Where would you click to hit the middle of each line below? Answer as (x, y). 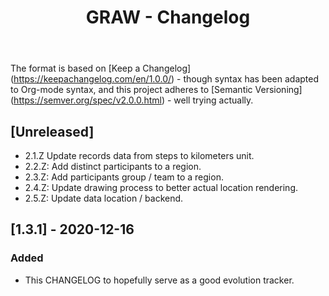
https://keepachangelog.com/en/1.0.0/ (92, 79)
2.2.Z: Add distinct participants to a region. (113, 166)
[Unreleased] (52, 131)
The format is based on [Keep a (75, 68)
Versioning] (278, 90)
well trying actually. (213, 100)
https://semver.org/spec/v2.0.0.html (87, 100)
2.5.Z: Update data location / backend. (104, 198)
